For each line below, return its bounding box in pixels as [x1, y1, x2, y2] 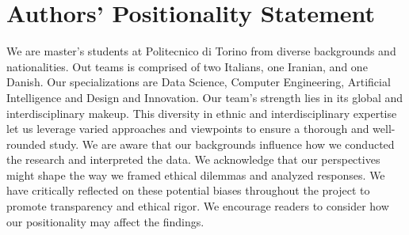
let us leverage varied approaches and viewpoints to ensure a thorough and [6, 120, 369, 137]
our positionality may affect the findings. [6, 213, 204, 229]
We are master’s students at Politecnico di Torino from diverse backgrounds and [6, 43, 396, 59]
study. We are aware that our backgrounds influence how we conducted [49, 135, 395, 152]
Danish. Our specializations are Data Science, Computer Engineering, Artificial [6, 74, 391, 90]
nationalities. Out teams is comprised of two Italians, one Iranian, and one [6, 58, 368, 74]
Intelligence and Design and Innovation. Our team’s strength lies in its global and [6, 89, 403, 105]
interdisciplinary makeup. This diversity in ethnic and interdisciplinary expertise [6, 104, 397, 121]
